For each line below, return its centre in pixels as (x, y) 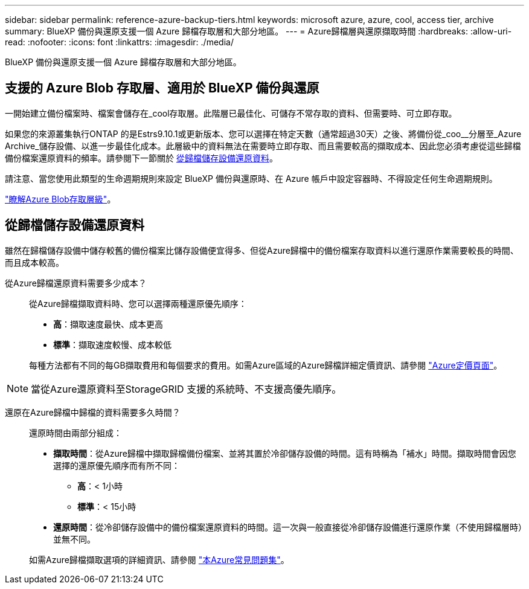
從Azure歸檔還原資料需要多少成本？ (76, 283)
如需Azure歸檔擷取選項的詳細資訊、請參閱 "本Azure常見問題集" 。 (159, 559)
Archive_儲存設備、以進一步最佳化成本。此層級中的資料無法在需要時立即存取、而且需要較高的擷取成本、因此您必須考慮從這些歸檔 (263, 146)
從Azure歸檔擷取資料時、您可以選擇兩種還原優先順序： (138, 303)
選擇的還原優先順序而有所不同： (117, 465)
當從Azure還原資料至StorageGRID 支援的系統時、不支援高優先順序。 (186, 389)
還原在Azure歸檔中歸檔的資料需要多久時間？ (93, 412)
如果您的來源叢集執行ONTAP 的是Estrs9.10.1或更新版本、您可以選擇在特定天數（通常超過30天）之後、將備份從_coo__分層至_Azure (263, 134)
